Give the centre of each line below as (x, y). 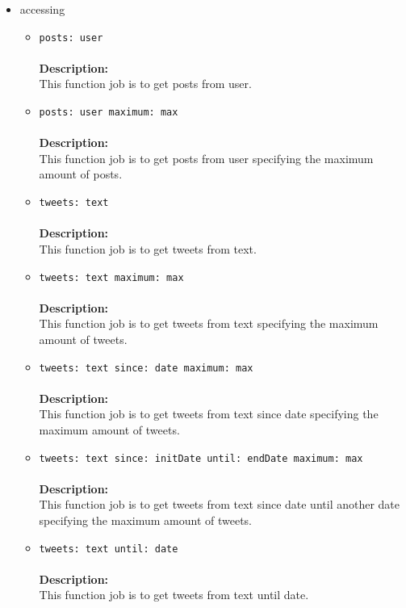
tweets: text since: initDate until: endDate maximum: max (201, 458)
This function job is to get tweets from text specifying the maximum (209, 323)
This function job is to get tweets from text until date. (174, 595)
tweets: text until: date (109, 549)
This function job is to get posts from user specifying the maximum (206, 158)
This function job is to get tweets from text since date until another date (220, 504)
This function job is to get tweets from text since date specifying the (209, 414)
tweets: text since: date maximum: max (146, 368)
